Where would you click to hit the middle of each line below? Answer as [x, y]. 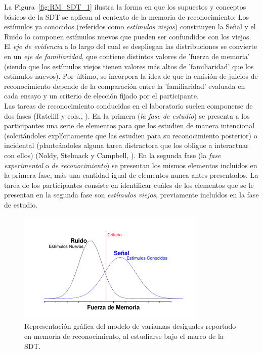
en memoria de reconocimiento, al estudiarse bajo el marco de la [124, 336]
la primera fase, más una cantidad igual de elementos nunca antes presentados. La [131, 175]
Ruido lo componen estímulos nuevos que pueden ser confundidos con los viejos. [128, 36]
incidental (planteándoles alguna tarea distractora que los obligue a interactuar [126, 145]
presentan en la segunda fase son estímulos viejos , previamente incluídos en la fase [131, 195]
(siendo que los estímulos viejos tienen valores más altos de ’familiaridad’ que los [129, 66]
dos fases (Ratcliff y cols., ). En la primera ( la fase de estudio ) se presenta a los [127, 115]
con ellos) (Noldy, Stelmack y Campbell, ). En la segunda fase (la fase [113, 155]
